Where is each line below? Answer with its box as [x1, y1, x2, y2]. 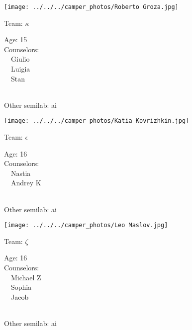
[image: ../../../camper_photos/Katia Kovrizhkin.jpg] [4, 117, 190, 125]
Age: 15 [4, 34, 27, 45]
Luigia [10, 64, 30, 74]
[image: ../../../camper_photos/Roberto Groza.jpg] [4, 3, 179, 10]
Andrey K [10, 177, 41, 188]
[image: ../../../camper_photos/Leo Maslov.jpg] [4, 222, 168, 229]
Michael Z [10, 272, 41, 282]
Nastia [10, 167, 31, 178]
